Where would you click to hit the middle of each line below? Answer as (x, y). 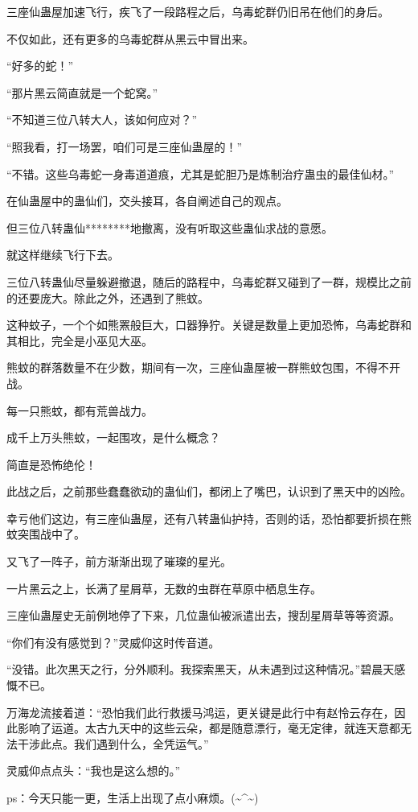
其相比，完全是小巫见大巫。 (80, 340)
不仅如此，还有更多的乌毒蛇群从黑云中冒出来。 (130, 38)
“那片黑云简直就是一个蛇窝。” (82, 92)
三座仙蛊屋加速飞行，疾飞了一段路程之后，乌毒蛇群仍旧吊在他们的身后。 (198, 11)
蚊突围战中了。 (46, 534)
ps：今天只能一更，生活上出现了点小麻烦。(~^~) (133, 798)
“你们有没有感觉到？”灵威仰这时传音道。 (113, 642)
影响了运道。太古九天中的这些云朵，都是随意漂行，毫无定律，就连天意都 (209, 728)
